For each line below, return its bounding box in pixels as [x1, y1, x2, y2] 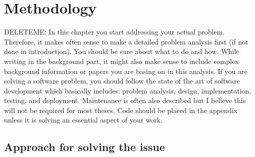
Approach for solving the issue [4, 139, 165, 154]
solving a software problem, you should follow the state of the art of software [4, 75, 240, 86]
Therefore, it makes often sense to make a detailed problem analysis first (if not [4, 36, 248, 46]
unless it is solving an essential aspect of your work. [4, 114, 163, 125]
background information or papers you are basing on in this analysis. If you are [4, 65, 247, 76]
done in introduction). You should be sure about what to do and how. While [4, 46, 239, 56]
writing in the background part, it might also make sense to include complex [4, 55, 239, 66]
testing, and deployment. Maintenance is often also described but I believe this [4, 95, 246, 105]
